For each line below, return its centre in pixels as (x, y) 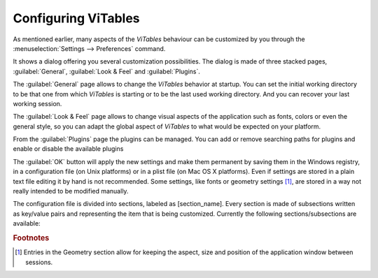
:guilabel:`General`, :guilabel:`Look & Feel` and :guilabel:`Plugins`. (107, 71)
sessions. (39, 262)
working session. (37, 103)
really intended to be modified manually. (71, 191)
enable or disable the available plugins (68, 149)
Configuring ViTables (76, 18)
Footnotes (31, 237)
